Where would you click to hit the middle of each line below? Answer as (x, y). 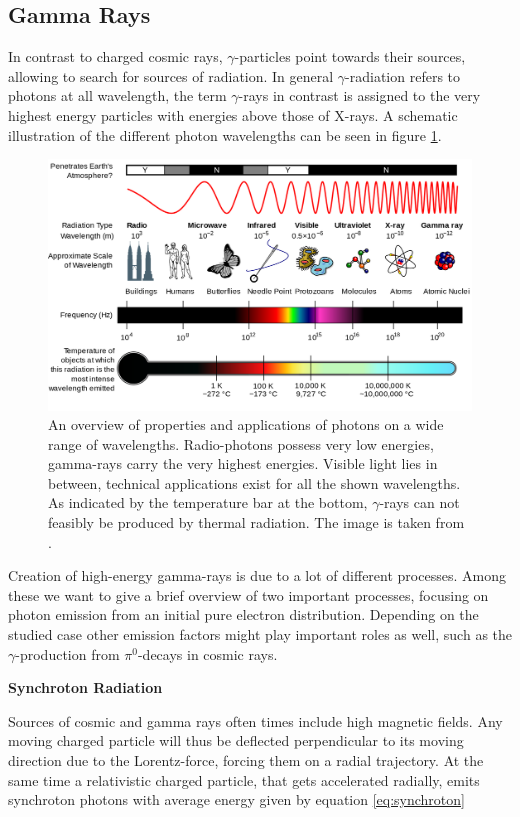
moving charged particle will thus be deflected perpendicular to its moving (236, 740)
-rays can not (419, 502)
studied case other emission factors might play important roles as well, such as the (260, 634)
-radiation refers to (403, 75)
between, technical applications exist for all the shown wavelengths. (254, 482)
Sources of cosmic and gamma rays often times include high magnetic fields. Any (255, 720)
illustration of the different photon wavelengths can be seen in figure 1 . (225, 134)
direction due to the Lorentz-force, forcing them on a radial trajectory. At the (246, 760)
